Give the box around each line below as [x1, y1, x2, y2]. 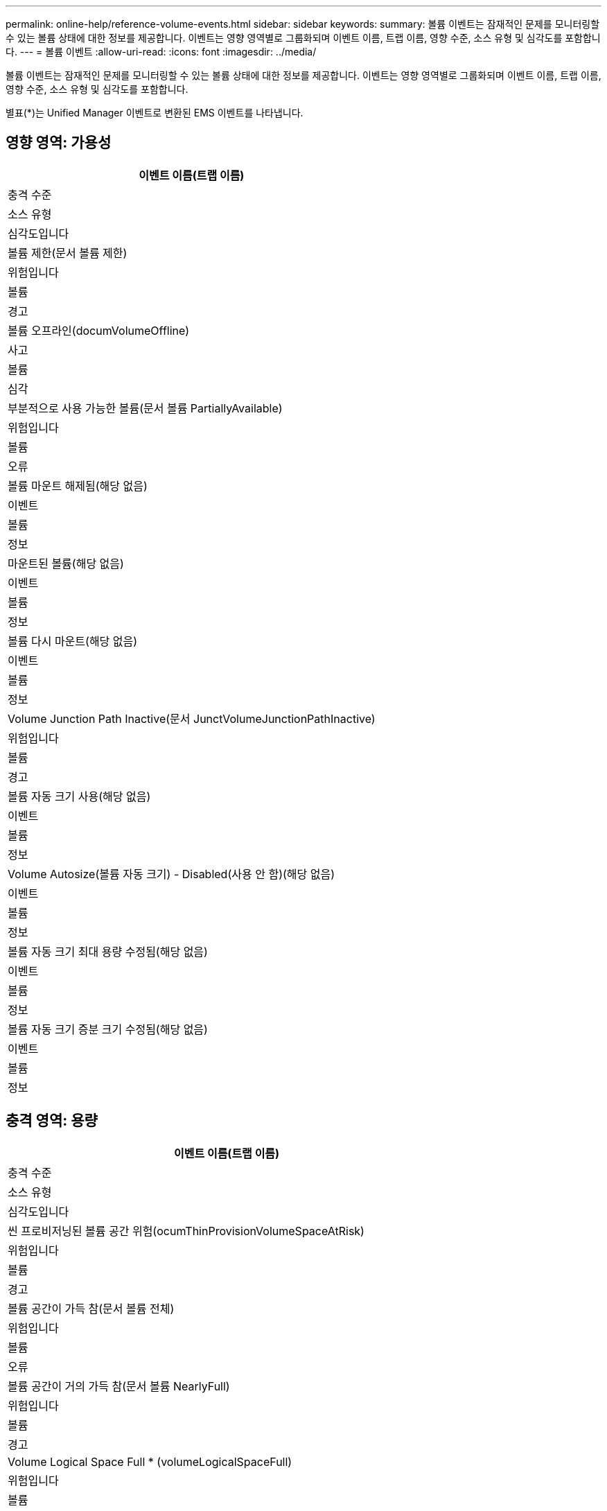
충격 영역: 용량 [6, 1112, 98, 1130]
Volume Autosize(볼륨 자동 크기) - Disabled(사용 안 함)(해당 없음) [8, 866, 335, 881]
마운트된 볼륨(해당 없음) [8, 556, 124, 570]
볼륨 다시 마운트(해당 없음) [8, 634, 138, 648]
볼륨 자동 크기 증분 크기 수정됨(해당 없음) [8, 1022, 208, 1036]
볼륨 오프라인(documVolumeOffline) [8, 323, 190, 338]
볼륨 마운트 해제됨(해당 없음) [8, 478, 148, 493]
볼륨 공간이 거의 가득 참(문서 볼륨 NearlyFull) [8, 1379, 230, 1393]
